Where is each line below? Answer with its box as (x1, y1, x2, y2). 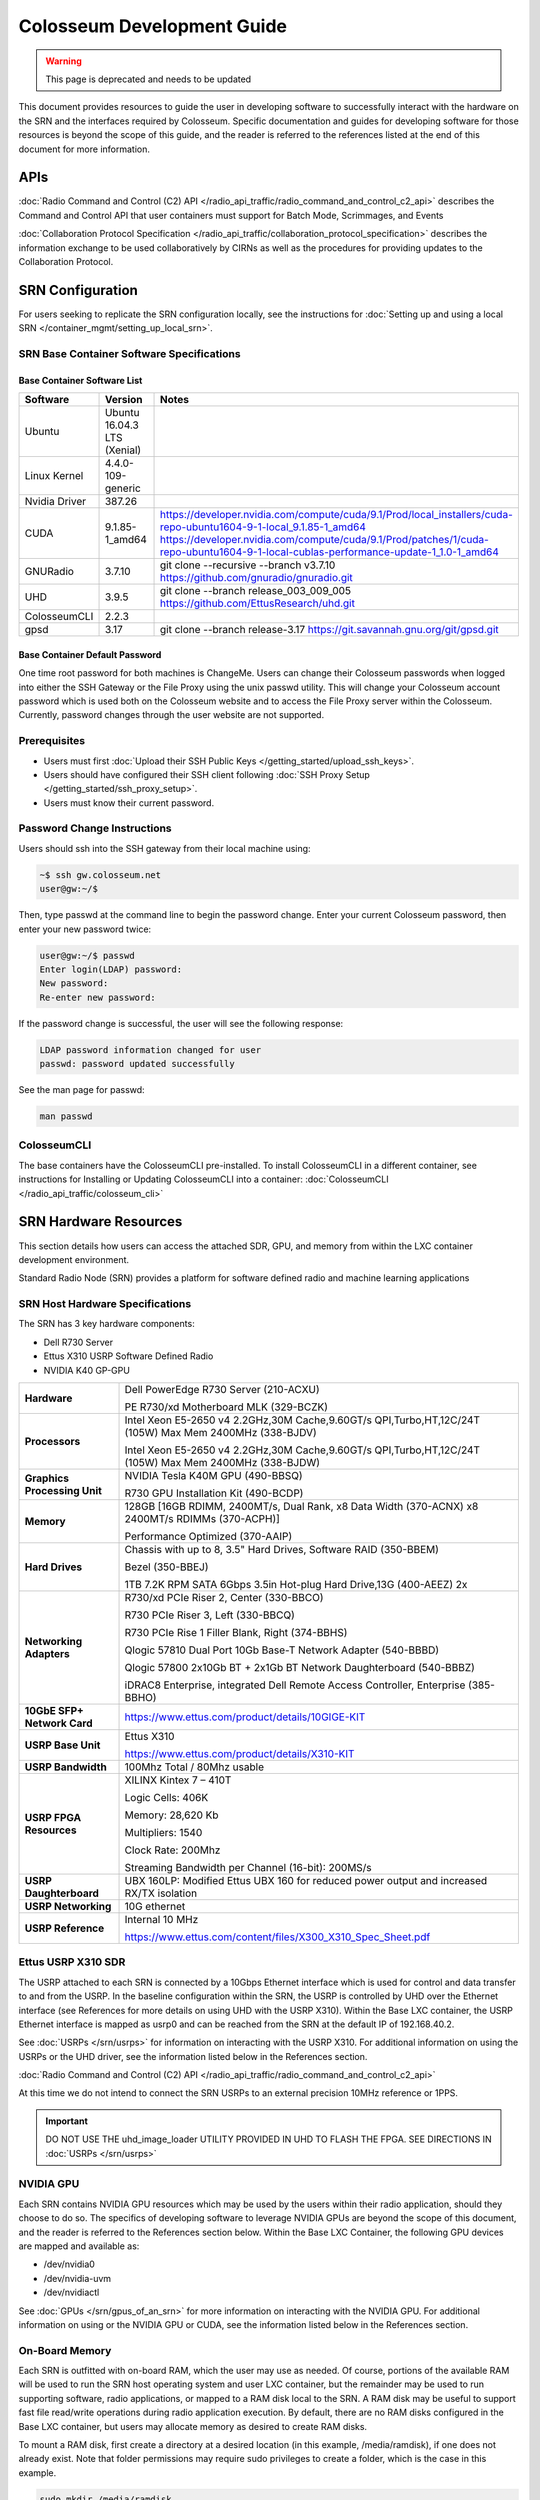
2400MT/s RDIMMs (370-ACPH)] (124, 1511, 280, 1525)
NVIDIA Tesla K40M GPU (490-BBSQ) (124, 1468, 304, 1482)
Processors (24, 1434, 81, 1448)
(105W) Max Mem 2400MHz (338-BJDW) (124, 1455, 320, 1469)
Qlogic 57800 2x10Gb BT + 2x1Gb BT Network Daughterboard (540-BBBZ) (124, 1660, 475, 1674)
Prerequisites (18, 734, 85, 748)
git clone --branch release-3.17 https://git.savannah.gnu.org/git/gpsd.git (159, 623, 499, 637)
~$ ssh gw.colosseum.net (39, 869, 162, 880)
